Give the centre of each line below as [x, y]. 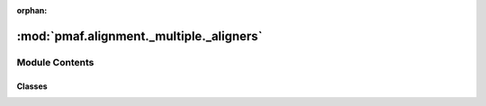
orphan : [32, 10]
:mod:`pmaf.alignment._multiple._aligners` [139, 36]
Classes [32, 86]
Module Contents [55, 62]
